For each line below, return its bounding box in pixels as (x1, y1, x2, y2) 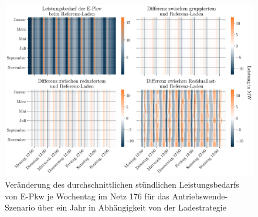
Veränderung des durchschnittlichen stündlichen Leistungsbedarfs (5, 178, 239, 190)
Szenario (5, 201, 35, 213)
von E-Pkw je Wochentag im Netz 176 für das (5, 189, 169, 202)
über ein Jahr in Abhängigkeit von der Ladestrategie (38, 201, 226, 213)
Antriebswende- (172, 189, 228, 202)
